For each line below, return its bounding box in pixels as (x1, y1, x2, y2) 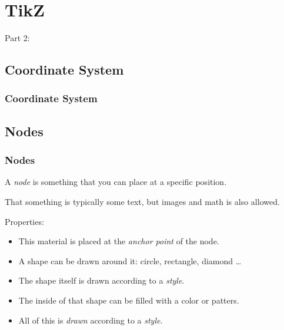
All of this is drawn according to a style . (18, 314, 163, 326)
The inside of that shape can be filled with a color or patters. (18, 294, 239, 306)
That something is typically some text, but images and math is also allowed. (5, 195, 280, 207)
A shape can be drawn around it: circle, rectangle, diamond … (18, 254, 242, 267)
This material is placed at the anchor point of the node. (18, 235, 219, 247)
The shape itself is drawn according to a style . (18, 274, 185, 287)
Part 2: (5, 32, 30, 44)
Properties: (5, 215, 44, 227)
